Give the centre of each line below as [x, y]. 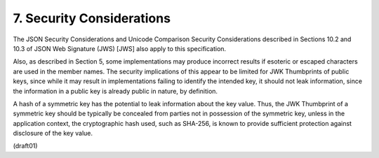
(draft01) [25, 146]
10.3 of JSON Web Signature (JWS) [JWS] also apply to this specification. [120, 48]
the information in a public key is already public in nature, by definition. [115, 91]
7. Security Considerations [92, 18]
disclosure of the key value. [53, 134]
